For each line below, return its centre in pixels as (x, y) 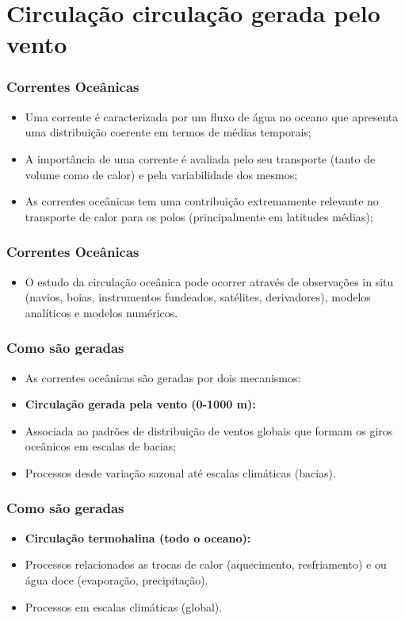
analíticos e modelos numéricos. (101, 312)
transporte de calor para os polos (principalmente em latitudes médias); (199, 216)
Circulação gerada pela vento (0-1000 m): (140, 404)
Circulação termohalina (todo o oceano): (138, 537)
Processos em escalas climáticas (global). (124, 606)
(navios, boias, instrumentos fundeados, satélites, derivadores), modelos (198, 297)
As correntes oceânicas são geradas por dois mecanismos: (163, 377)
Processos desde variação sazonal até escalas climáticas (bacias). (180, 472)
